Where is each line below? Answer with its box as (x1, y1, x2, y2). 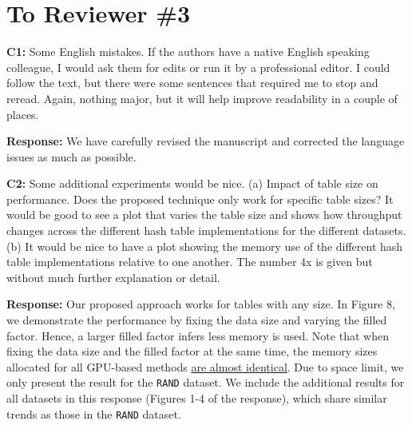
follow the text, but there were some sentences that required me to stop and (6, 74, 378, 91)
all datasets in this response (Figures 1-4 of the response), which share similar (6, 390, 387, 407)
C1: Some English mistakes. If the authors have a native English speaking (6, 43, 370, 60)
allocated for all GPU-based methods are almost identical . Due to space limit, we (6, 358, 404, 375)
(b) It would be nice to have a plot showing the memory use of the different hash (6, 237, 403, 254)
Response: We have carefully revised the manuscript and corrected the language (6, 133, 405, 149)
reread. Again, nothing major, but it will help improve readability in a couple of (6, 89, 398, 106)
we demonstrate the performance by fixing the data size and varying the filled (6, 312, 387, 328)
